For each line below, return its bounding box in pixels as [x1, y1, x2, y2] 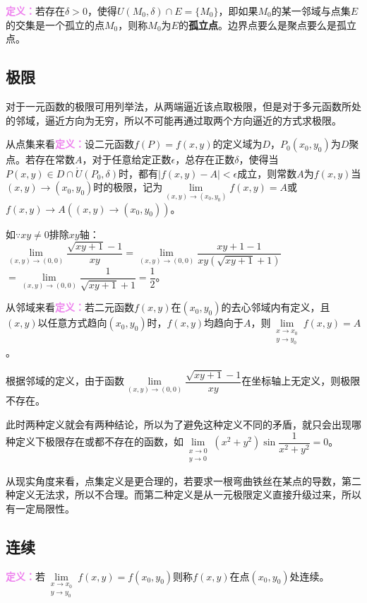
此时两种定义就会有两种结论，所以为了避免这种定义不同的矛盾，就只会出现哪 [6, 416, 361, 431]
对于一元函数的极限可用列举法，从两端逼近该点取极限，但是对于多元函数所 [6, 98, 351, 113]
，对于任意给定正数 [82, 152, 172, 167]
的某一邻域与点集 [271, 4, 351, 18]
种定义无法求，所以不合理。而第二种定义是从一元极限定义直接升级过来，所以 [6, 487, 361, 502]
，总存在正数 [175, 152, 235, 167]
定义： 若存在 [6, 4, 65, 18]
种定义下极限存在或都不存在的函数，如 [6, 434, 183, 449]
